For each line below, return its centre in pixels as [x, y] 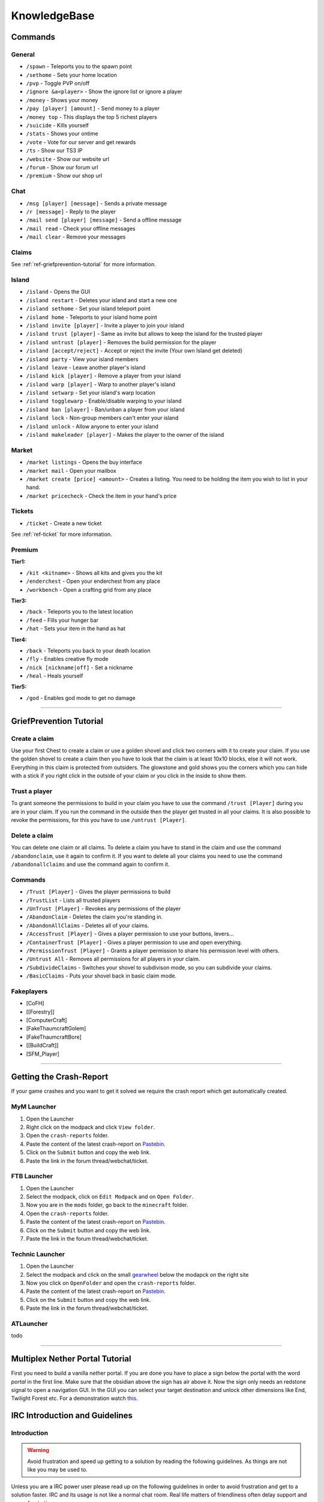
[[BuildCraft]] [42, 1045]
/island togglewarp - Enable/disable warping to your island [104, 401]
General [23, 54]
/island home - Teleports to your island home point [91, 317]
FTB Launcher [32, 1176]
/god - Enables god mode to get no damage [81, 698]
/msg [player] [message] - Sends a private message [97, 203]
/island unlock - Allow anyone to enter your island [92, 426]
